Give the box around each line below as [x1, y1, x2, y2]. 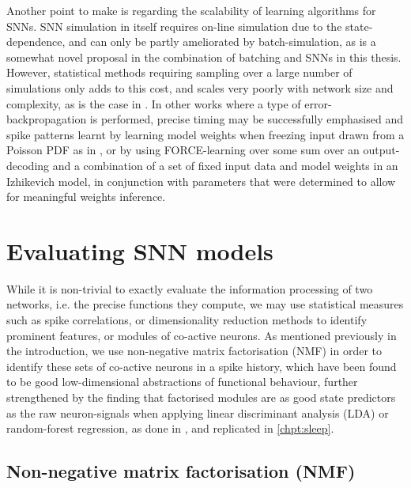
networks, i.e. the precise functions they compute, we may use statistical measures [6, 296, 404, 312]
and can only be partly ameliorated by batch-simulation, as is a [68, 33, 376, 50]
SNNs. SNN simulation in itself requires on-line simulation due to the [6, 17, 342, 34]
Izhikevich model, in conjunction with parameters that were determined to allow [6, 172, 396, 189]
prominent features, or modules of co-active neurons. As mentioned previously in [6, 327, 397, 343]
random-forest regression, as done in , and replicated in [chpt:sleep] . [6, 420, 334, 437]
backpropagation [6, 111, 87, 127]
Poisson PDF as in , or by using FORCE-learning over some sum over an [6, 142, 360, 158]
